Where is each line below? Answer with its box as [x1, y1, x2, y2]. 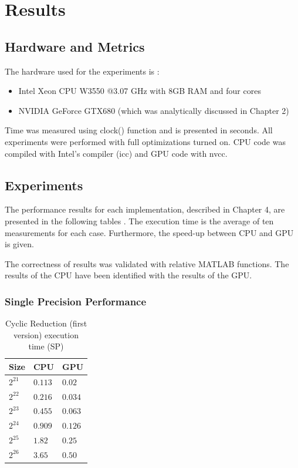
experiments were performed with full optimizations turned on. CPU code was [5, 135, 286, 147]
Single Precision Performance [5, 294, 147, 308]
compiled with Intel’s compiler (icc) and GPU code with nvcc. [5, 147, 228, 159]
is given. [5, 238, 34, 250]
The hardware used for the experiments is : [5, 65, 160, 77]
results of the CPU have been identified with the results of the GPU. [5, 269, 252, 281]
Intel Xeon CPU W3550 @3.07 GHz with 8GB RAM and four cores [18, 85, 261, 97]
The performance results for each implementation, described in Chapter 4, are [5, 203, 285, 216]
